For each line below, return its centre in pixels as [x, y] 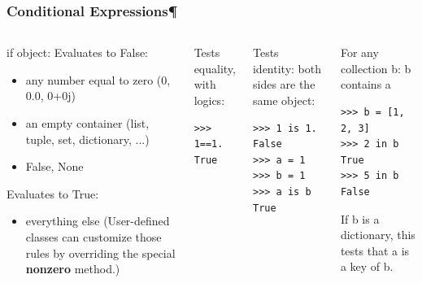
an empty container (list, [87, 123]
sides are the [284, 84]
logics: [209, 100]
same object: [284, 100]
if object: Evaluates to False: [78, 52]
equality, [215, 68]
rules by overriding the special [100, 253]
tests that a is [375, 250]
